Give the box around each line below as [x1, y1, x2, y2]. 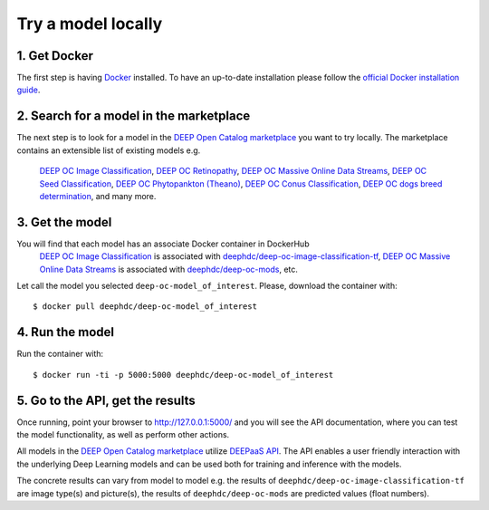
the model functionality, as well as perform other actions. [16, 428, 230, 439]
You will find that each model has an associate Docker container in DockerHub [16, 238, 310, 249]
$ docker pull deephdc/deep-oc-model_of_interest [33, 302, 258, 312]
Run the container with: [16, 349, 104, 360]
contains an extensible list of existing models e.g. [16, 145, 201, 156]
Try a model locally [16, 14, 163, 34]
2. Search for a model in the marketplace [16, 109, 251, 124]
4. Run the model [16, 324, 115, 340]
